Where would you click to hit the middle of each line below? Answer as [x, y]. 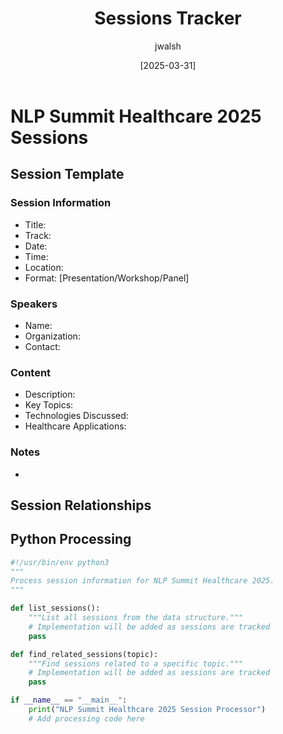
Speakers [34, 304]
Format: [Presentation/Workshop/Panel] [107, 278]
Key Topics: [49, 405]
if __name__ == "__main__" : [69, 700]
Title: [35, 224]
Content [31, 372]
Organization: [52, 336]
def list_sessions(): [55, 608]
